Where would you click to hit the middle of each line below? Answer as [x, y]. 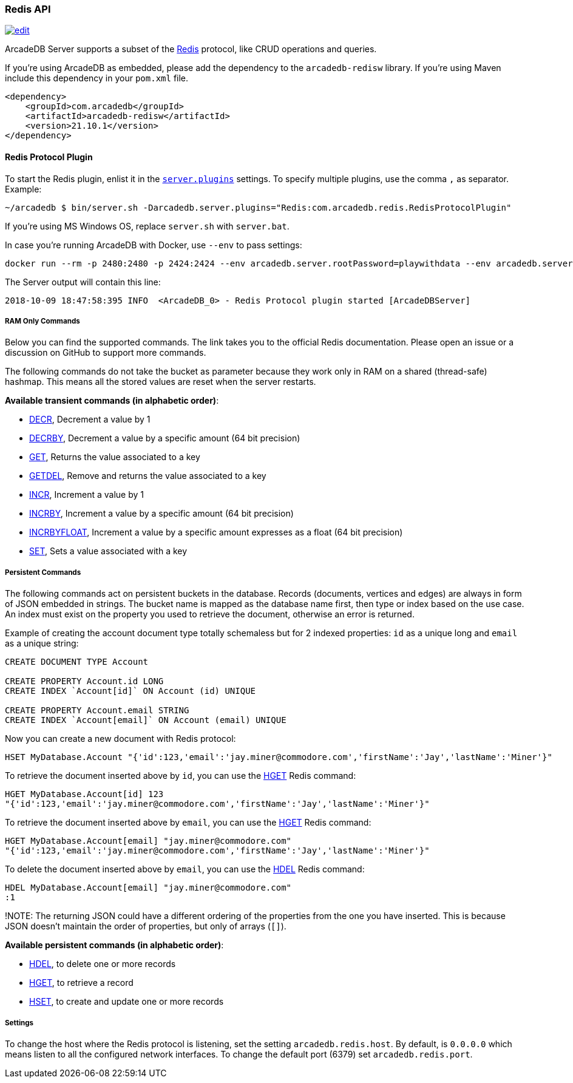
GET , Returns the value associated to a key [115, 457]
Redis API [28, 9]
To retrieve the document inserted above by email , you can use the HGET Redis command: [188, 823]
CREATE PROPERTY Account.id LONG [84, 681]
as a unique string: [42, 643]
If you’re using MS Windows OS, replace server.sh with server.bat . [147, 226]
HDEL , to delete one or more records [103, 964]
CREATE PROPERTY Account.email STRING [97, 711]
